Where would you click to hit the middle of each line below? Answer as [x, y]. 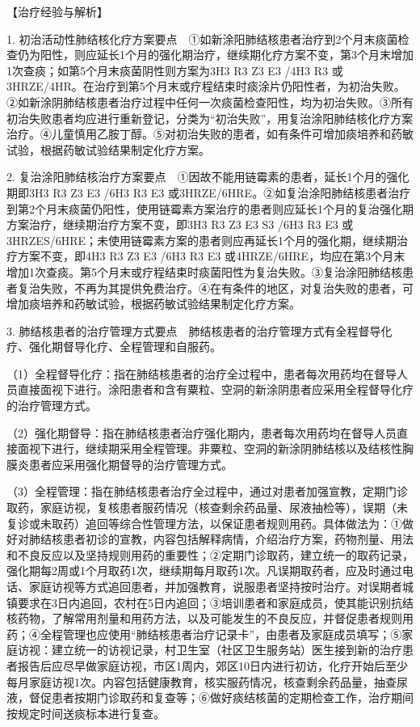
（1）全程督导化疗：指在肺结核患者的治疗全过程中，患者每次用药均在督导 [202, 373]
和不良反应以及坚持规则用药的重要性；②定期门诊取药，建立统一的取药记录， [210, 554]
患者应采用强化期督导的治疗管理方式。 [130, 464]
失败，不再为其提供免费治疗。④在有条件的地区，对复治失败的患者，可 [227, 287]
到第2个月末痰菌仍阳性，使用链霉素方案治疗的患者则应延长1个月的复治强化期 [210, 208]
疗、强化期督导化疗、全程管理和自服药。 [114, 347]
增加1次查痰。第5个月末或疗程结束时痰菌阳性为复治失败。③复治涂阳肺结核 [204, 271]
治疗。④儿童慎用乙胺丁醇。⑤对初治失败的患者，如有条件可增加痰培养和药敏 [210, 134]
